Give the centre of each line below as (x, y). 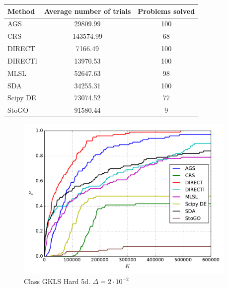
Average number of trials (87, 11)
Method (21, 11)
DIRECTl (22, 60)
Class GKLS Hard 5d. (57, 281)
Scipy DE (22, 98)
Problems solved (166, 11)
